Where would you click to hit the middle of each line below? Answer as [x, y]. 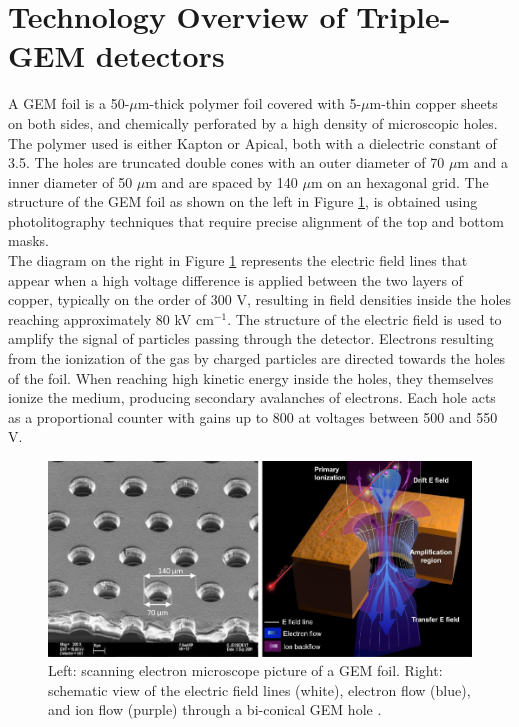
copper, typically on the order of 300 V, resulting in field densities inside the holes [260, 299]
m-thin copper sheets [433, 103]
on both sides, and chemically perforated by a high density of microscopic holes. [253, 122]
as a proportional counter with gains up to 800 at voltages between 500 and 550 [253, 416]
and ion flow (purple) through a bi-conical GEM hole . [215, 709]
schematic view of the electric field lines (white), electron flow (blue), [259, 689]
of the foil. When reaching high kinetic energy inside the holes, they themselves [251, 377]
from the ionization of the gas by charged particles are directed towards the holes [257, 358]
